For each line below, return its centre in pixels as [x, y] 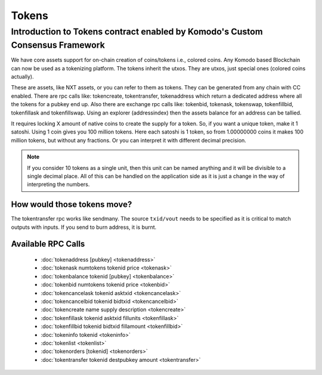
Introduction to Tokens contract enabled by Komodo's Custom [137, 32]
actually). [22, 77]
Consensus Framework [58, 45]
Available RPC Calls [48, 244]
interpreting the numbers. [58, 184]
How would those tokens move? [72, 205]
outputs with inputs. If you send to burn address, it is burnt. [84, 227]
